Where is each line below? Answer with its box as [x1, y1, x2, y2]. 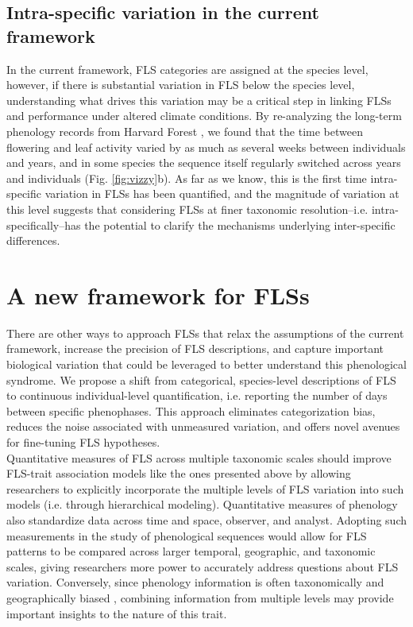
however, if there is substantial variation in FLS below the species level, [6, 76, 355, 93]
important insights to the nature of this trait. [6, 605, 227, 621]
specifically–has [6, 216, 81, 233]
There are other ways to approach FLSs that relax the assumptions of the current [6, 324, 404, 341]
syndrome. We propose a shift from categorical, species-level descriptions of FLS [6, 371, 396, 388]
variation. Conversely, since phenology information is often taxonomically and [6, 574, 384, 590]
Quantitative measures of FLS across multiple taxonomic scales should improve [6, 449, 392, 466]
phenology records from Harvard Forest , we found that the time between [6, 122, 363, 139]
